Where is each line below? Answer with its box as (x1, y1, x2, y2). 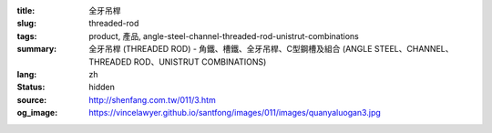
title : (16, 5, 36, 15)
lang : (16, 68, 37, 79)
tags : (16, 30, 37, 41)
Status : (16, 82, 46, 93)
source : (16, 94, 47, 105)
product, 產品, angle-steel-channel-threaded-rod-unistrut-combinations (88, 30, 359, 41)
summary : (16, 44, 57, 55)
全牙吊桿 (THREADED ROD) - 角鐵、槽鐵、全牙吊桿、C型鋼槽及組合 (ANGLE (88, 44, 373, 55)
